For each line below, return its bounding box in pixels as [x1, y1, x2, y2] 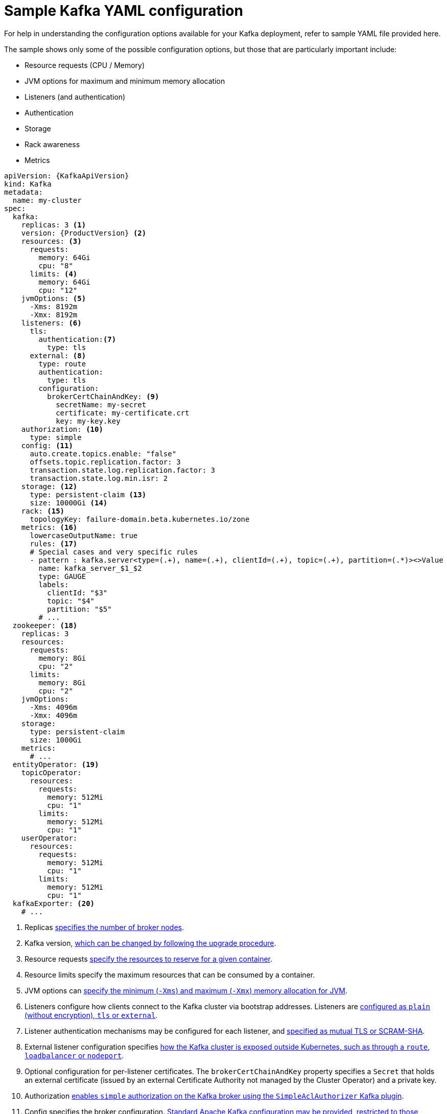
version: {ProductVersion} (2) [21, 228, 147, 237]
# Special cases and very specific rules [30, 547, 198, 556]
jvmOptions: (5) [21, 294, 86, 303]
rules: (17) [30, 539, 78, 548]
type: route [38, 359, 86, 368]
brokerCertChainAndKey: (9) [47, 392, 159, 401]
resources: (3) [21, 237, 82, 245]
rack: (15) [21, 506, 65, 515]
